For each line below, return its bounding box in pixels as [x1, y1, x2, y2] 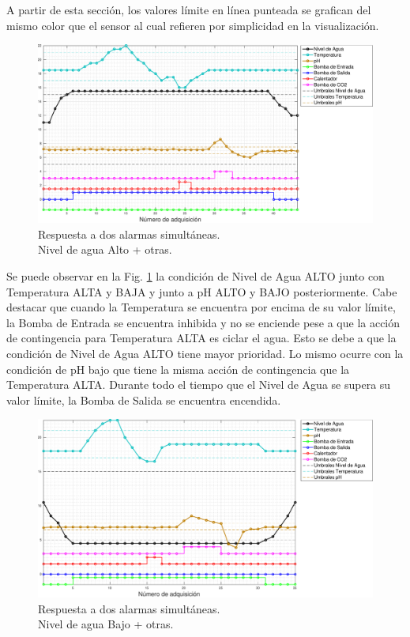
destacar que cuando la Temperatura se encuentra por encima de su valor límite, [6, 299, 396, 315]
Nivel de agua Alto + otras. [38, 241, 172, 258]
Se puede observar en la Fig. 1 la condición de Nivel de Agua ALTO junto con [6, 268, 385, 285]
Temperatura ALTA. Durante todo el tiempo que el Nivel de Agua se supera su [6, 376, 391, 393]
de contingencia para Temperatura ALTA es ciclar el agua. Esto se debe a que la [6, 330, 397, 346]
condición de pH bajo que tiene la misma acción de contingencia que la [6, 360, 350, 377]
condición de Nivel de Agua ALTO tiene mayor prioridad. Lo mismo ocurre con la [6, 345, 404, 362]
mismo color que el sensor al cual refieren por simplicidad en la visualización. [6, 17, 379, 33]
